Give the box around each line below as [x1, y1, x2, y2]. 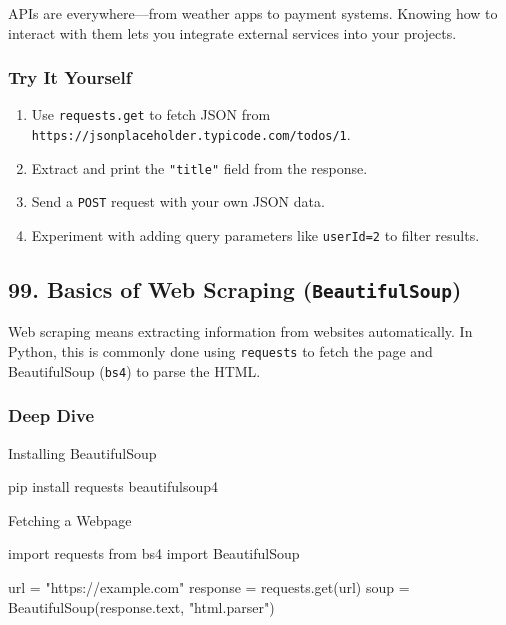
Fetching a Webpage [8, 509, 132, 530]
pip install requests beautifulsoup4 [8, 476, 219, 497]
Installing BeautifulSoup [8, 442, 157, 463]
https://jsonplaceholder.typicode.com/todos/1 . [31, 124, 351, 145]
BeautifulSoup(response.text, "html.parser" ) [8, 596, 275, 617]
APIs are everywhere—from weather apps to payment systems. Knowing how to [8, 3, 498, 23]
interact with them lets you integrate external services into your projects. [8, 22, 457, 43]
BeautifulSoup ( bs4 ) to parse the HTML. [8, 360, 261, 381]
